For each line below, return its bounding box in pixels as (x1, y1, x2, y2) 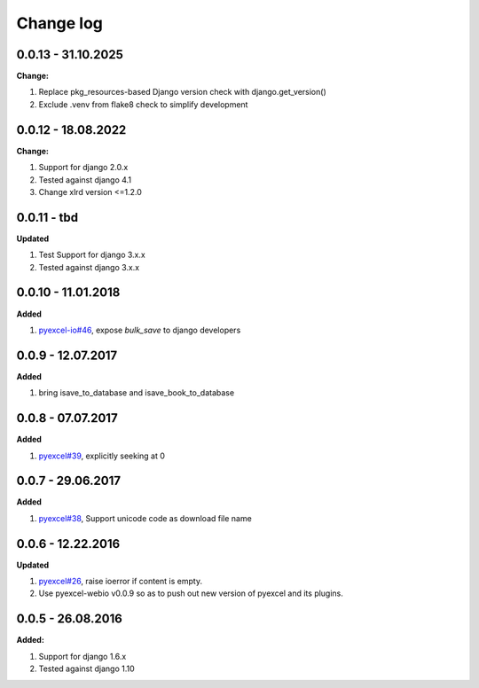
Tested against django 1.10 (38, 663, 135, 674)
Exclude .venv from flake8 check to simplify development (38, 98, 248, 110)
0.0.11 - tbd (16, 209, 79, 225)
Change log (16, 13, 104, 33)
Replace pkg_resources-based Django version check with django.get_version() (38, 87, 327, 98)
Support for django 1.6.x (38, 651, 127, 661)
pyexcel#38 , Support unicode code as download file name (38, 512, 252, 523)
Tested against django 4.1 (38, 174, 132, 185)
